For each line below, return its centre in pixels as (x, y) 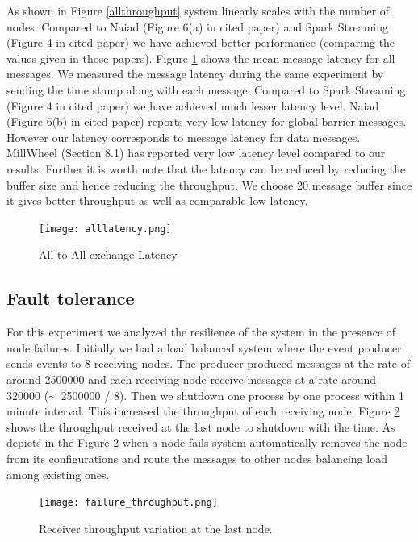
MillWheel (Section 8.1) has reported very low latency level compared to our (196, 153)
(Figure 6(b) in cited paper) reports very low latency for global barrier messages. (207, 121)
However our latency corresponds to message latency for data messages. (184, 137)
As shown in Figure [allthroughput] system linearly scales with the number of (198, 10)
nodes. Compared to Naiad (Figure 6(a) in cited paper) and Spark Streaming (198, 26)
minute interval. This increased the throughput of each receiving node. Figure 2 (203, 411)
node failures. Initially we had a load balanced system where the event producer (204, 347)
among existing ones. (58, 474)
